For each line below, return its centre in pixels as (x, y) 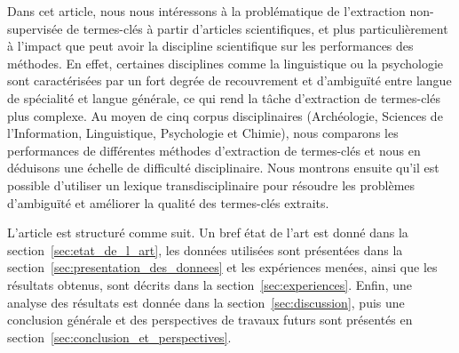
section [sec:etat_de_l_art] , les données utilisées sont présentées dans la (205, 249)
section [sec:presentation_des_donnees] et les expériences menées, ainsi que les (222, 267)
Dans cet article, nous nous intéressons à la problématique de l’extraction (206, 11)
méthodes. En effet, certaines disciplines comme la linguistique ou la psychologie (226, 63)
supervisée (35, 28)
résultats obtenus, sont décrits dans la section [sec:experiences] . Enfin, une (210, 284)
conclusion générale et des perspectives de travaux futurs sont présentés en (210, 320)
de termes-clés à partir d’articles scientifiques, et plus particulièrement (257, 28)
